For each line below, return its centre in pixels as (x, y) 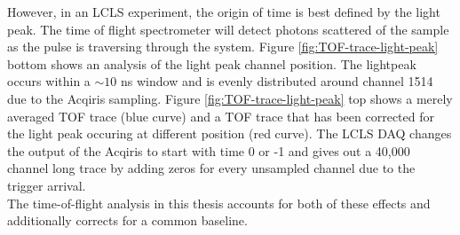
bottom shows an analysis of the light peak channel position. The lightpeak (212, 63)
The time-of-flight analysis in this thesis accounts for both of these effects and (219, 203)
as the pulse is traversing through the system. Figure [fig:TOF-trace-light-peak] (223, 47)
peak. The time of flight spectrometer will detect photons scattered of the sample (228, 29)
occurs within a (49, 81)
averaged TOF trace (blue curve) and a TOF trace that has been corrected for (221, 116)
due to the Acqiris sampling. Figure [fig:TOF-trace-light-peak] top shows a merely (230, 98)
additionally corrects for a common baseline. (127, 220)
